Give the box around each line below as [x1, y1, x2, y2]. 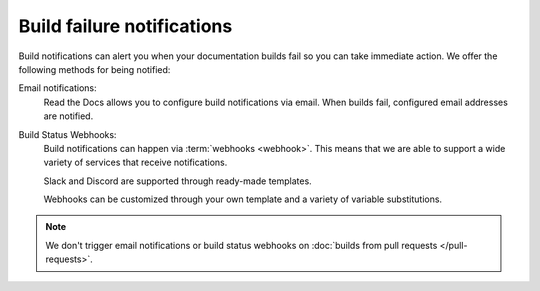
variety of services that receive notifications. [43, 156, 228, 169]
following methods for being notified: [18, 63, 171, 75]
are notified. [43, 110, 94, 122]
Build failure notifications [18, 15, 233, 37]
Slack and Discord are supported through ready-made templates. [43, 175, 312, 187]
